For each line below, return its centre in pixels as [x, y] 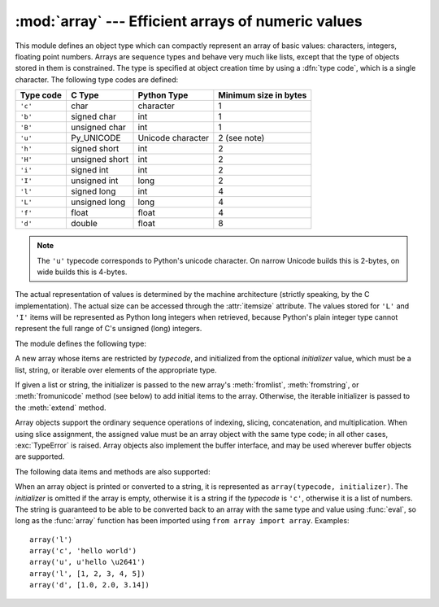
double [84, 224]
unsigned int [94, 181]
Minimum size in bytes [263, 95]
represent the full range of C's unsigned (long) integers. [109, 329]
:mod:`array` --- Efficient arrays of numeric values [189, 21]
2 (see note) [241, 138]
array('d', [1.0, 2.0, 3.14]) [90, 585]
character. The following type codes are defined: [97, 79]
